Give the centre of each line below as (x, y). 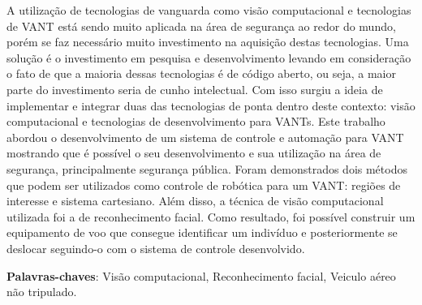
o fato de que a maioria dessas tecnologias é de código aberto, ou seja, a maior (201, 73)
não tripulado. (42, 292)
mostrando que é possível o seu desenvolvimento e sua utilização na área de (194, 153)
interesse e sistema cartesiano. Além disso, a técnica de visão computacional (195, 201)
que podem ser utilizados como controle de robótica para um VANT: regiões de (204, 185)
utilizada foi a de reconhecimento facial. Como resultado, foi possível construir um (211, 216)
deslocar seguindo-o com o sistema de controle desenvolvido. (156, 248)
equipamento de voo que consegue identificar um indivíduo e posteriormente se (202, 232)
